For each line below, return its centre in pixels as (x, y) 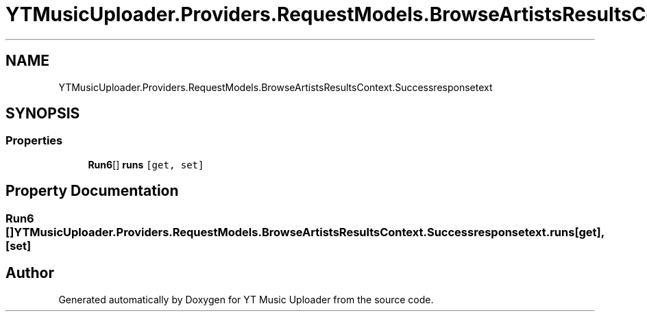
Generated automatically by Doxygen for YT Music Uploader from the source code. (246, 299)
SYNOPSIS (43, 114)
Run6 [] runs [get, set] (146, 164)
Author (30, 273)
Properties (34, 141)
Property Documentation (92, 191)
